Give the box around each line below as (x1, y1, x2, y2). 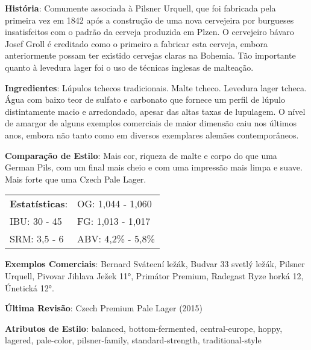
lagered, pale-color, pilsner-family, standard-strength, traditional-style (5, 334, 262, 346)
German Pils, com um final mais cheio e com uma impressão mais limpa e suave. (5, 161, 303, 173)
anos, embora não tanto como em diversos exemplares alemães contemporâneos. (5, 128, 299, 141)
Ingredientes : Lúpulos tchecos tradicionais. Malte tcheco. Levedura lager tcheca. (5, 81, 307, 94)
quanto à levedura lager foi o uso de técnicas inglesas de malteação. (5, 60, 254, 73)
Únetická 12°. (5, 281, 54, 294)
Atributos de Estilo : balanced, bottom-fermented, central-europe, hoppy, (5, 322, 283, 334)
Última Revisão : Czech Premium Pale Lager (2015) (5, 302, 203, 314)
